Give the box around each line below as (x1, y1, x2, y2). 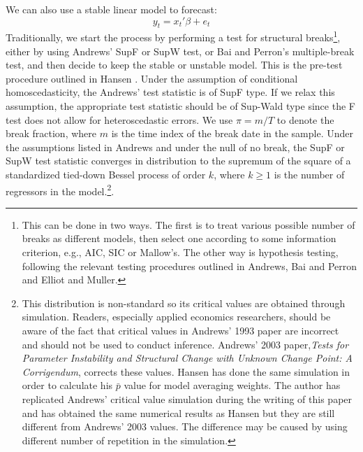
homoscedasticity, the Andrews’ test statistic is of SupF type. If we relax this (6, 85, 335, 99)
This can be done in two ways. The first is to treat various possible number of (22, 217, 355, 232)
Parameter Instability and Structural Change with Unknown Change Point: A (22, 351, 353, 365)
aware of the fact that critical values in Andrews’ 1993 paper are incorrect (22, 323, 339, 337)
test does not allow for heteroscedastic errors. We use (6, 112, 233, 127)
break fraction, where (6, 126, 97, 141)
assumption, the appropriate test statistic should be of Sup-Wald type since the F (6, 99, 355, 113)
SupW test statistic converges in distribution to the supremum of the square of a (6, 153, 351, 168)
